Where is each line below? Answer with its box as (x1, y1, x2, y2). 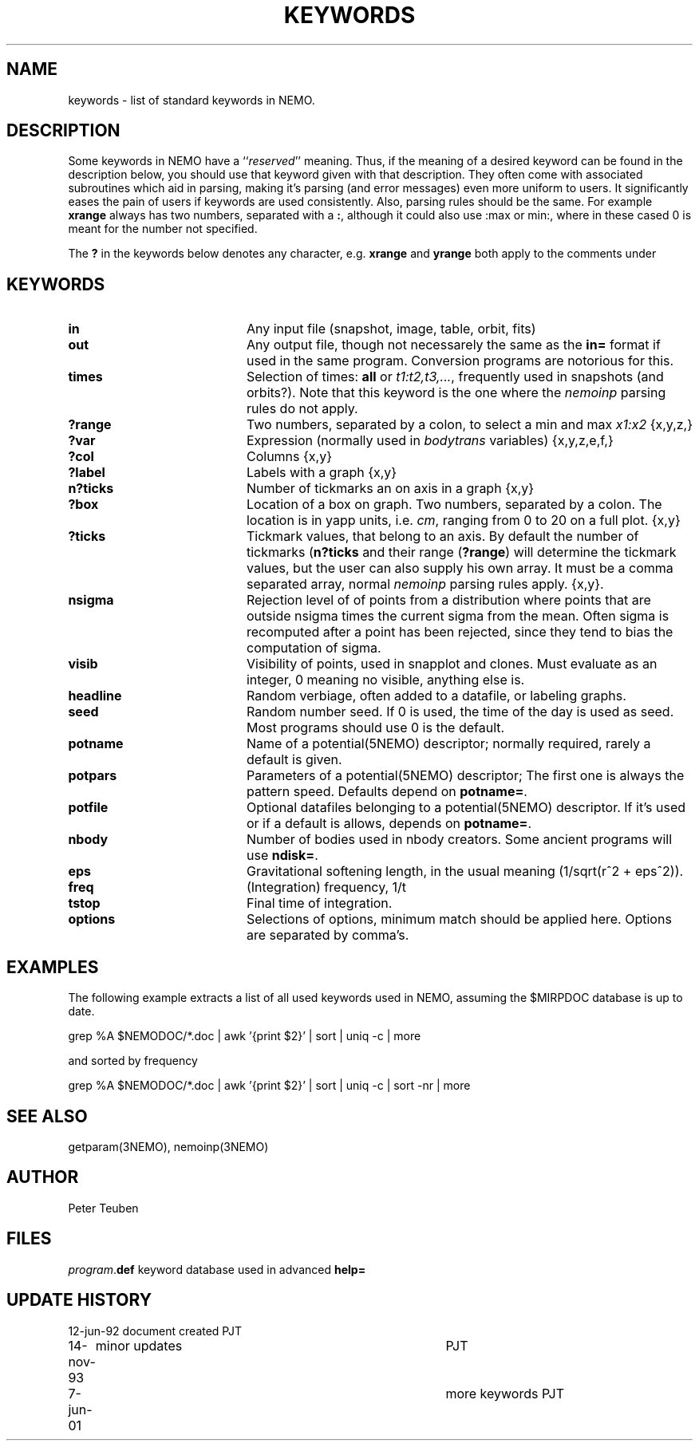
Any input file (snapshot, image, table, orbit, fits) (246, 321, 536, 337)
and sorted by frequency (68, 1054, 198, 1068)
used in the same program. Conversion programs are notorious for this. (246, 353, 674, 369)
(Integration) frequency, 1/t (246, 879, 407, 896)
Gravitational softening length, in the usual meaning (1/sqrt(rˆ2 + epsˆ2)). (246, 863, 684, 880)
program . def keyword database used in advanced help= (68, 1262, 366, 1276)
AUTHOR (6, 1167, 79, 1188)
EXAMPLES (6, 956, 99, 977)
